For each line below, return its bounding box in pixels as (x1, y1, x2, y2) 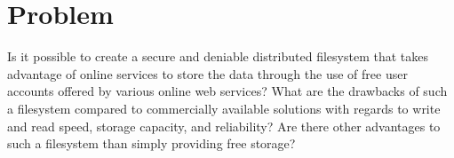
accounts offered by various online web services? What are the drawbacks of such (7, 82, 448, 100)
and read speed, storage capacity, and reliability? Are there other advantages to (7, 116, 441, 135)
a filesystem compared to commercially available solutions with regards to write (7, 99, 441, 117)
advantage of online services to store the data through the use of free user (7, 64, 408, 83)
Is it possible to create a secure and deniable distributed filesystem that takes (7, 47, 428, 66)
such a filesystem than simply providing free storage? (7, 134, 296, 153)
